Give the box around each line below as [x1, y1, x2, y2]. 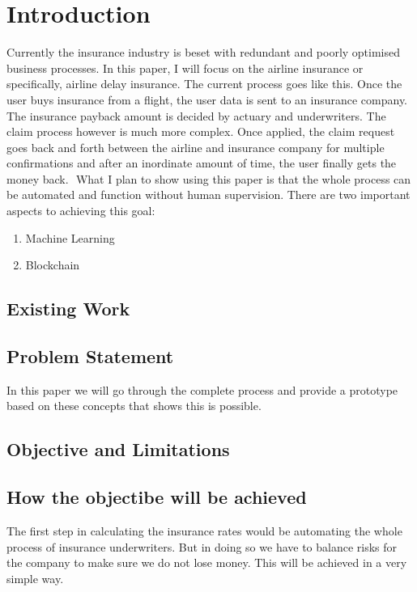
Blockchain [25, 256, 80, 273]
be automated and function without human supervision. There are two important [6, 186, 411, 203]
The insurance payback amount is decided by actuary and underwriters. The [6, 107, 386, 124]
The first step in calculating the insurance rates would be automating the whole [6, 522, 402, 539]
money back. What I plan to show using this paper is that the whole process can [6, 170, 411, 187]
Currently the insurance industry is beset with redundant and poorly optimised [6, 44, 401, 61]
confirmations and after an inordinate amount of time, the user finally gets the [6, 154, 397, 171]
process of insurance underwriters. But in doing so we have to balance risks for [6, 538, 398, 555]
